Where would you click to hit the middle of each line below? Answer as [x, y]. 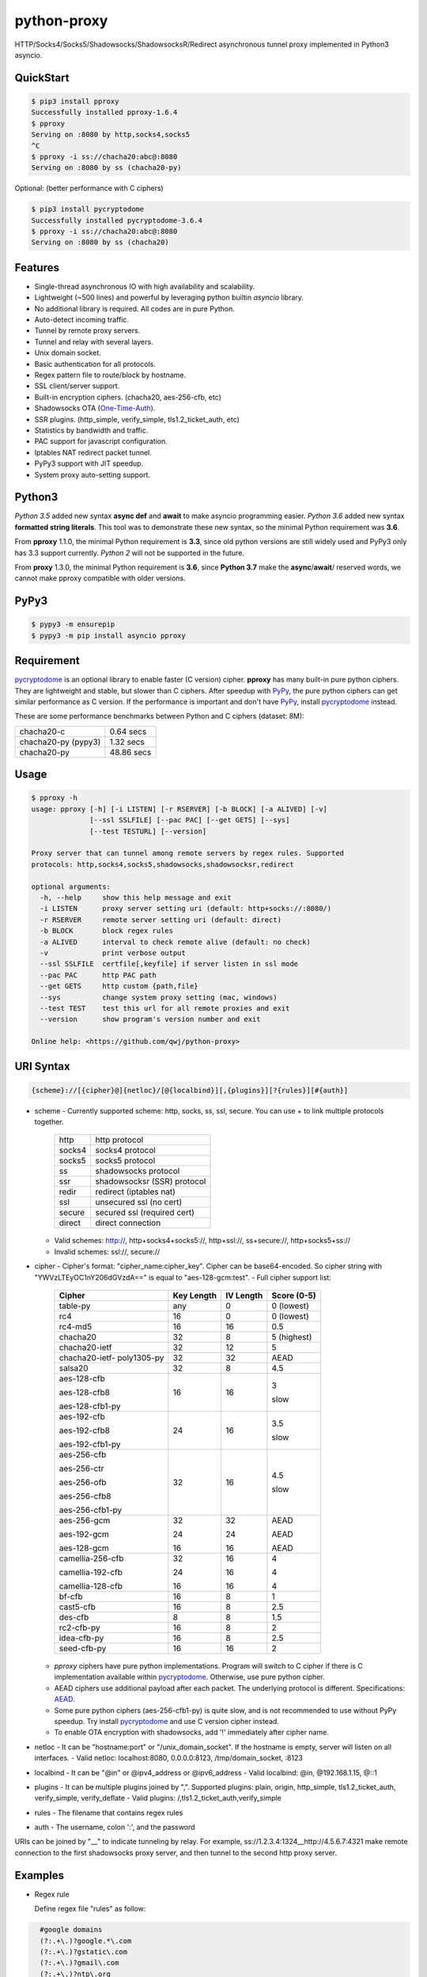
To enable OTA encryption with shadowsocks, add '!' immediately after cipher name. [192, 1733]
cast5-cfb [77, 1607]
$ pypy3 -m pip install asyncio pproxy [108, 635]
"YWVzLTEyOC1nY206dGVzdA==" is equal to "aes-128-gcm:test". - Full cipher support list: [183, 1277]
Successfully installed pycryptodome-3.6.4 [117, 220]
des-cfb [74, 1617]
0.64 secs [128, 731]
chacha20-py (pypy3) [60, 742]
